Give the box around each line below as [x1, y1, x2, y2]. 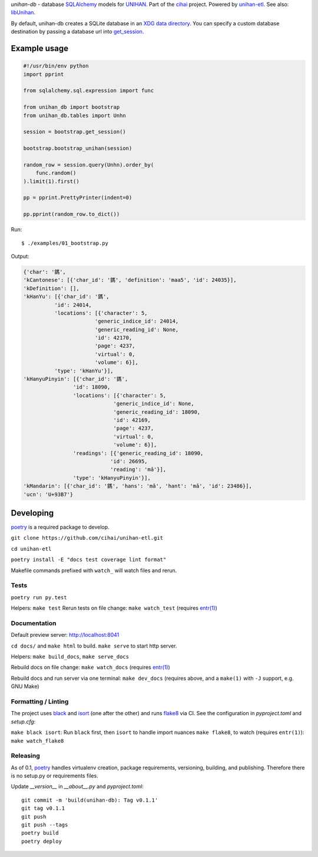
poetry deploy [21, 838, 62, 845]
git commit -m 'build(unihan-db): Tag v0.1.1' [21, 796, 158, 803]
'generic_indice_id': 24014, [94, 318, 179, 325]
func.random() [35, 170, 77, 177]
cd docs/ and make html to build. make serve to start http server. [11, 642, 177, 649]
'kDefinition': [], [23, 285, 79, 291]
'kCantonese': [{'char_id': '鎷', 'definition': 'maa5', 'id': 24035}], [23, 277, 237, 284]
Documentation [11, 619, 57, 627]
